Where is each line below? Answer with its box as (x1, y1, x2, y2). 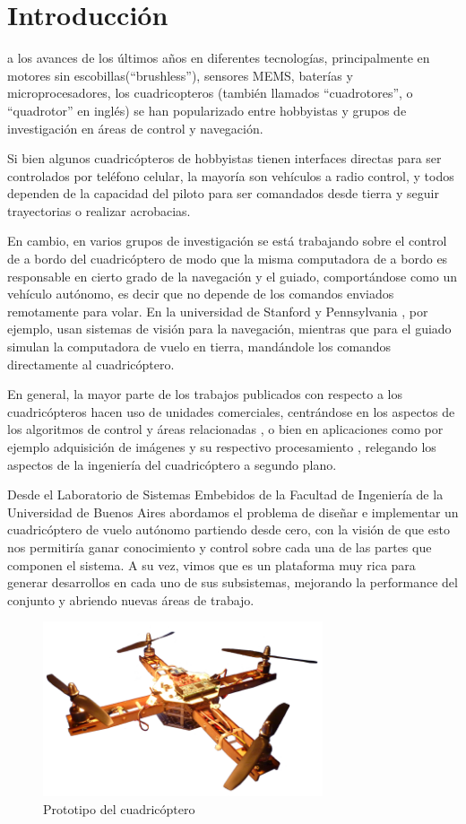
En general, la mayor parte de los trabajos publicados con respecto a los (7, 385, 402, 403)
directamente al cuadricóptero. (7, 354, 175, 373)
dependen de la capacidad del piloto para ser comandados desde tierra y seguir (7, 184, 439, 203)
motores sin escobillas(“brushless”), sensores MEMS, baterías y (7, 65, 353, 84)
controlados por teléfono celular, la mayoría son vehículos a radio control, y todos (7, 166, 454, 185)
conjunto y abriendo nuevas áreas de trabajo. (7, 590, 255, 609)
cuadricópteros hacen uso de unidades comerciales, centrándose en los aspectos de (7, 402, 455, 421)
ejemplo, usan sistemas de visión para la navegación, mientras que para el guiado (7, 319, 452, 338)
